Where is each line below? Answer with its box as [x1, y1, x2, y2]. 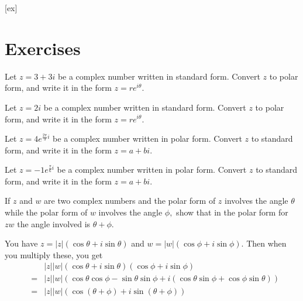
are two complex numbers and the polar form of [44, 194, 216, 207]
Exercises [5, 36, 81, 60]
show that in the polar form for [176, 206, 288, 218]
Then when [246, 237, 287, 249]
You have [5, 237, 38, 249]
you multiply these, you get [5, 248, 103, 261]
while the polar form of [5, 206, 88, 218]
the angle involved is [17, 217, 91, 230]
